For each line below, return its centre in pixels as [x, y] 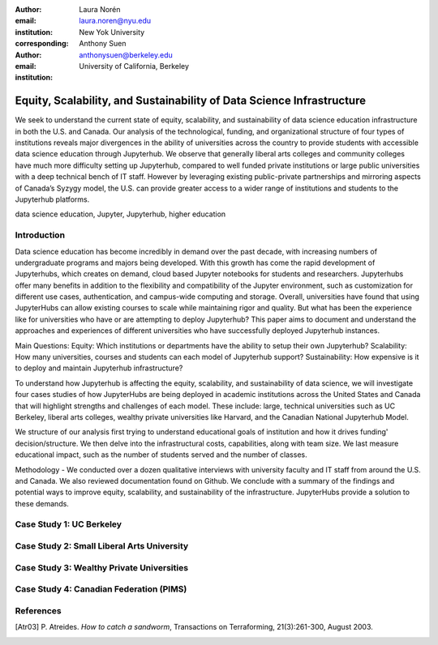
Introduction [40, 235]
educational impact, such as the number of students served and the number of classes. [161, 455]
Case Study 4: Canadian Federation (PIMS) [101, 589]
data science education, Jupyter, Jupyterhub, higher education [120, 214]
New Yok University [112, 32]
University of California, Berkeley [134, 66]
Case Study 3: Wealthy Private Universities [102, 567]
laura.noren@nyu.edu [115, 21]
